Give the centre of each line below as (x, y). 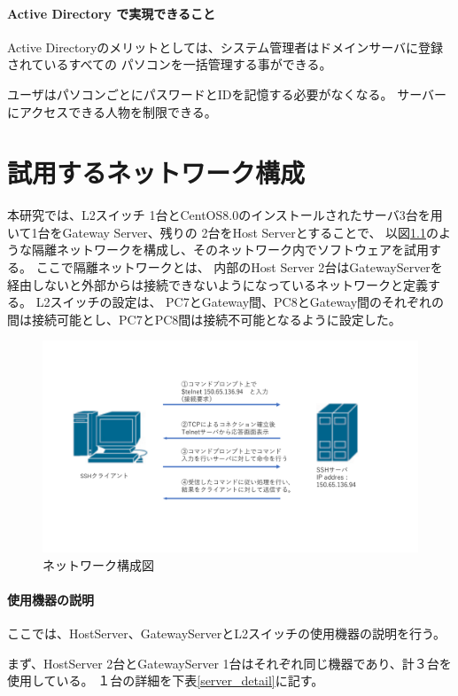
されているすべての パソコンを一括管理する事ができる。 (170, 64)
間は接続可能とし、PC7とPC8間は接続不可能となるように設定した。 (204, 319)
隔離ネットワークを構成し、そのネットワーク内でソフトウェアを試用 (230, 250)
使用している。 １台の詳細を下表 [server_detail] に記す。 (166, 680)
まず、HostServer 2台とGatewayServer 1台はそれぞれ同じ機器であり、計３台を (229, 663)
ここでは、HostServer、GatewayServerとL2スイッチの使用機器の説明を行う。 (227, 633)
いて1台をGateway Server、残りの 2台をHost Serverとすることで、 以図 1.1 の (223, 232)
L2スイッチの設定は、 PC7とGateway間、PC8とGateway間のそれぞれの (240, 302)
